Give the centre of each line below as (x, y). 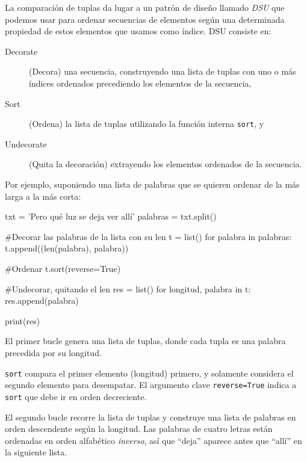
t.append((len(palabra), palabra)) (67, 248)
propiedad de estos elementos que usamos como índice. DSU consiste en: (138, 31)
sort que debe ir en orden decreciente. (76, 396)
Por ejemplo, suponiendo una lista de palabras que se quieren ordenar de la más (152, 184)
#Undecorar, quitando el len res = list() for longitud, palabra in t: (128, 288)
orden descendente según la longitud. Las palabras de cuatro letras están (139, 429)
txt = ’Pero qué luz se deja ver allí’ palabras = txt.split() (111, 216)
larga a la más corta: (43, 196)
